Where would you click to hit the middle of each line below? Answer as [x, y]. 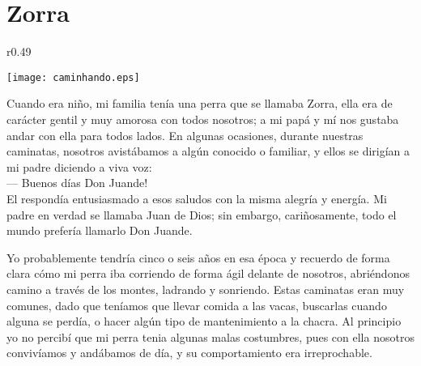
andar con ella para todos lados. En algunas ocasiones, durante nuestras [185, 135]
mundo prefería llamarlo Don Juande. [100, 230]
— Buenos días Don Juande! [77, 183]
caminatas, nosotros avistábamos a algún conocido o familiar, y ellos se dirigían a [208, 151]
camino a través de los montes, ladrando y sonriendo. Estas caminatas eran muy [206, 289]
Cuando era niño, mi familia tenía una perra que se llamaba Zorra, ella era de [200, 103]
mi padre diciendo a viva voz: [79, 166]
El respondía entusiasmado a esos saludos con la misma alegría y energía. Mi [197, 198]
